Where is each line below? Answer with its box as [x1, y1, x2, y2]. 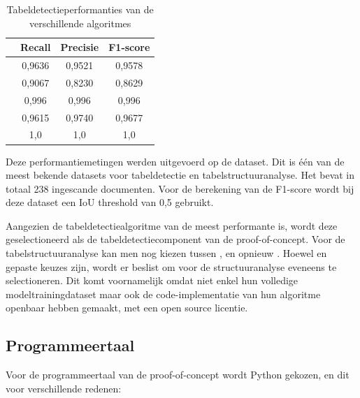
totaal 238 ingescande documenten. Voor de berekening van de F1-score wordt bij [6, 181, 354, 196]
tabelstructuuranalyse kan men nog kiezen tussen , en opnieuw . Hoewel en [6, 246, 327, 260]
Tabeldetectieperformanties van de [6, 2, 154, 16]
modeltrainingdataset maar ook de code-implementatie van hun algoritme [6, 286, 321, 301]
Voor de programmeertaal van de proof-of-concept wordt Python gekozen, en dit [6, 367, 350, 382]
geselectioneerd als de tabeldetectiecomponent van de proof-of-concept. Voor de [6, 232, 345, 246]
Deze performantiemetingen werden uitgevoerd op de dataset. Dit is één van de [6, 154, 345, 168]
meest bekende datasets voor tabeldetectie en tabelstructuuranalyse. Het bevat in [6, 168, 355, 182]
